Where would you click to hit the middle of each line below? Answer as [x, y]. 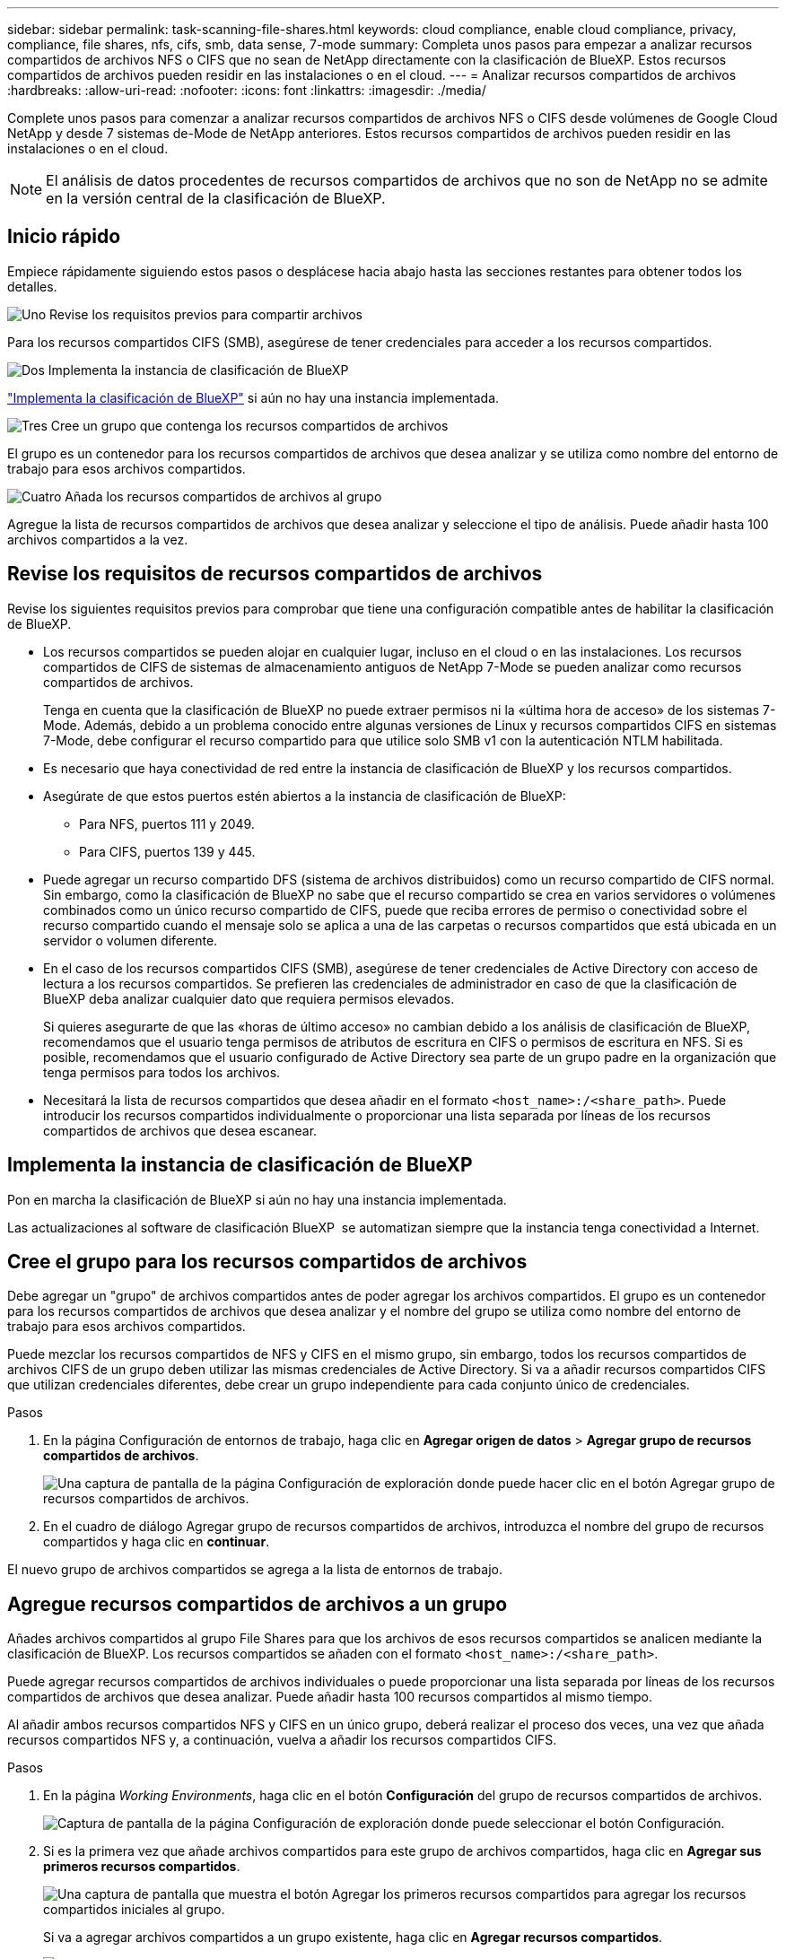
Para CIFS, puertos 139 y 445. [167, 851]
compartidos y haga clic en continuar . [157, 1542]
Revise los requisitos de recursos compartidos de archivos [275, 574]
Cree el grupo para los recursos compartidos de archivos [267, 1261]
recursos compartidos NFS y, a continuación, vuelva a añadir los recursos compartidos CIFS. [282, 1740]
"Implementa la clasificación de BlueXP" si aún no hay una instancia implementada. [253, 397]
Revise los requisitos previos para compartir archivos [206, 314]
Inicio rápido [64, 237]
